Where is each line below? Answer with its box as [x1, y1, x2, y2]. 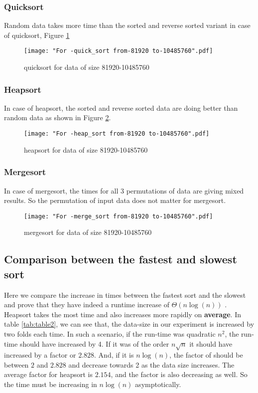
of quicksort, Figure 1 [4, 29, 70, 40]
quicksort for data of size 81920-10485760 [24, 62, 149, 72]
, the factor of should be [169, 350, 243, 360]
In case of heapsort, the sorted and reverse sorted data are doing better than [4, 102, 238, 113]
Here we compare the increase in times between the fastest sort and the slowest [4, 289, 246, 300]
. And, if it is [94, 350, 134, 360]
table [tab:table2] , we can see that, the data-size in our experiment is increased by [4, 319, 255, 329]
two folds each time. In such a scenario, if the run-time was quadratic [4, 328, 216, 339]
